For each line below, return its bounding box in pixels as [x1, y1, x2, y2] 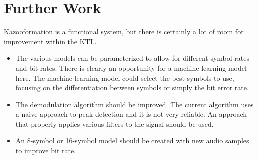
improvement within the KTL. [4, 36, 97, 46]
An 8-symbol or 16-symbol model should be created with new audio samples [15, 135, 249, 146]
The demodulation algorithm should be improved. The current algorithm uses [15, 99, 254, 109]
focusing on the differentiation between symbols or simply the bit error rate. [15, 82, 249, 93]
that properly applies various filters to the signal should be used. [15, 118, 214, 129]
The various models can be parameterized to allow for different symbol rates [15, 53, 249, 63]
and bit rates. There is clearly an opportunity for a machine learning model [15, 62, 247, 73]
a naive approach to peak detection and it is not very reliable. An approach [15, 109, 247, 119]
